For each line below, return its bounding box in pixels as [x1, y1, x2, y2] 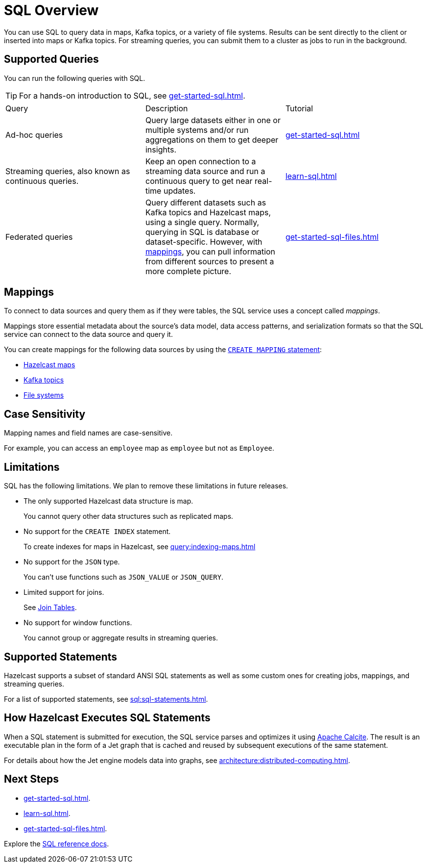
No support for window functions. [24, 618, 132, 627]
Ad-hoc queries [5, 129, 63, 140]
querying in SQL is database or [145, 227, 260, 237]
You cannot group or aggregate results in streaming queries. [24, 634, 218, 642]
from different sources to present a [145, 256, 274, 266]
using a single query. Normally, [145, 217, 260, 227]
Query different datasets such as [145, 197, 266, 207]
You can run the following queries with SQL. [4, 74, 145, 82]
